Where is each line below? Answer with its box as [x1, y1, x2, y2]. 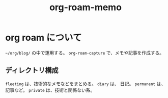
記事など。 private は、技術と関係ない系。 [5, 87, 95, 93]
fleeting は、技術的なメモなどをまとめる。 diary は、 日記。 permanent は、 [5, 81, 166, 87]
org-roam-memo [49, 2, 122, 13]
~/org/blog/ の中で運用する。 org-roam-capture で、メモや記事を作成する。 [5, 50, 164, 56]
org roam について [5, 32, 82, 43]
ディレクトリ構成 [5, 66, 59, 75]
